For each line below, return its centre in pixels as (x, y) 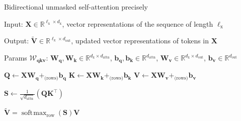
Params (16, 57)
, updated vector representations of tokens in (140, 41)
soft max (34, 113)
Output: (17, 41)
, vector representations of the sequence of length (138, 23)
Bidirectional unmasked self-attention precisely (76, 7)
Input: (14, 23)
